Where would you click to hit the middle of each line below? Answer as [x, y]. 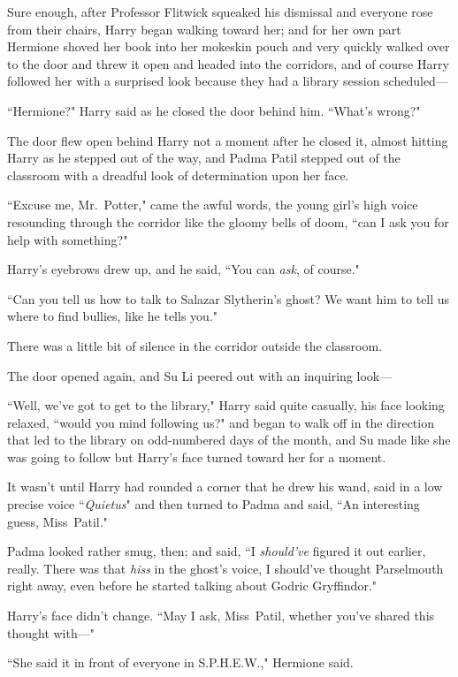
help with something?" [68, 239]
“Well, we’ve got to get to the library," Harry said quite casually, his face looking [226, 405]
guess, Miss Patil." [57, 521]
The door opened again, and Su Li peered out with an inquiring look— [200, 375]
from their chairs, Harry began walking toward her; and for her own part [204, 29]
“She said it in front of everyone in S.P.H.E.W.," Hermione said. [180, 662]
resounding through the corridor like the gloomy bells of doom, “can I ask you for [228, 221]
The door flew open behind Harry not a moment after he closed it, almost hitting [228, 140]
